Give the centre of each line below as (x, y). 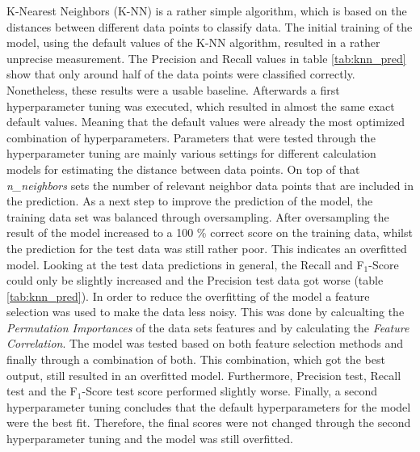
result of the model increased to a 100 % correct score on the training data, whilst (210, 232)
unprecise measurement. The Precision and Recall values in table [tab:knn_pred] (206, 58)
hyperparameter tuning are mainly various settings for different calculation (191, 153)
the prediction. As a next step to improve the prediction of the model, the (190, 201)
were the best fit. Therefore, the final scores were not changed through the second (209, 422)
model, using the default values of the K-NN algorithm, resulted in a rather (193, 42)
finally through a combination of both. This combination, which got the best (196, 359)
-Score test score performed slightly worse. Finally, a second (229, 391)
